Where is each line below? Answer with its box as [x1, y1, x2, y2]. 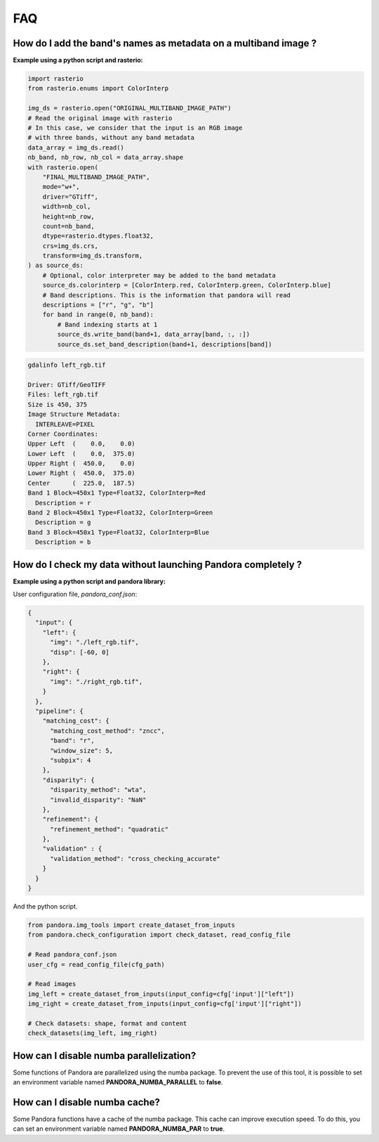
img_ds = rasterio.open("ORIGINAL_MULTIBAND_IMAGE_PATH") [27, 104, 232, 112]
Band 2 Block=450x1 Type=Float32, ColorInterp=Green [27, 509, 213, 517]
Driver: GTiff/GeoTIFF [27, 380, 106, 389]
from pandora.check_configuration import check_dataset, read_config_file [27, 931, 291, 939]
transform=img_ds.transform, [42, 252, 143, 260]
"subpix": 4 [50, 756, 91, 764]
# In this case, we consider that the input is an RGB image [27, 124, 243, 131]
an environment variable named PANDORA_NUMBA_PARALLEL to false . [13, 1078, 223, 1086]
